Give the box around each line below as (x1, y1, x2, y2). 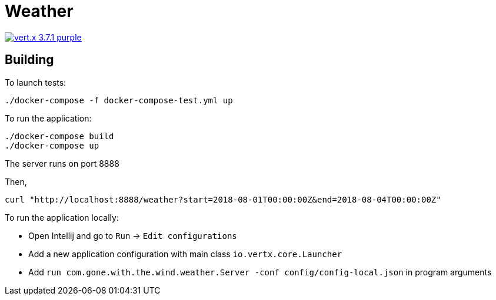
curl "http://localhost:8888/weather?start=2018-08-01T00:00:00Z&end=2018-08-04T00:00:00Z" (5, 194, 441, 204)
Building (5, 52, 54, 68)
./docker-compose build (5, 131, 114, 141)
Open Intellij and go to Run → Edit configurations (28, 230, 237, 241)
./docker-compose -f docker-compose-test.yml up (5, 95, 233, 105)
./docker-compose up (5, 140, 99, 150)
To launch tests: (5, 77, 66, 87)
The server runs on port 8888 (5, 158, 119, 168)
